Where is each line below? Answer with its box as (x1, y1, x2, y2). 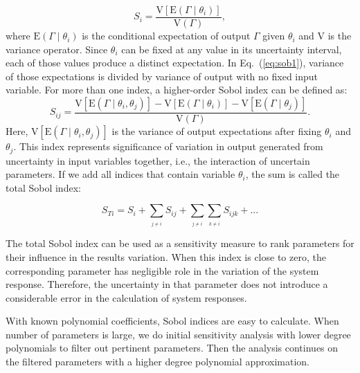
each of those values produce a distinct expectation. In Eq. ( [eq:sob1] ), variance (6, 55, 344, 70)
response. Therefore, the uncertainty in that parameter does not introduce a (6, 277, 328, 291)
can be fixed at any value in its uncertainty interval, (121, 42, 342, 56)
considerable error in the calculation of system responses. (6, 290, 247, 304)
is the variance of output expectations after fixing (111, 124, 322, 138)
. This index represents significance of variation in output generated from (13, 139, 323, 154)
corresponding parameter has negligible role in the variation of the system (6, 263, 319, 278)
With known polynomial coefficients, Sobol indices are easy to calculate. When (6, 313, 339, 328)
